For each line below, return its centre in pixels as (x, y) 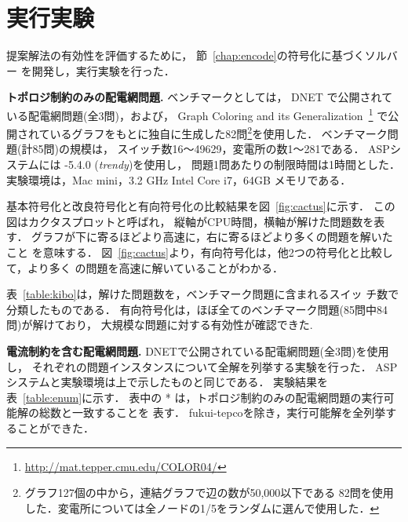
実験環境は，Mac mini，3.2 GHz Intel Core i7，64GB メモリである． (179, 179)
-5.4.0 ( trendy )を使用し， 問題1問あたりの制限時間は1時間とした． (233, 164)
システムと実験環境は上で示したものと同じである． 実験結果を (168, 382)
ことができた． (55, 427)
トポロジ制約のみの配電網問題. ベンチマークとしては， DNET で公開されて (200, 97)
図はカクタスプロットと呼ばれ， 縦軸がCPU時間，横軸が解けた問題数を (190, 221)
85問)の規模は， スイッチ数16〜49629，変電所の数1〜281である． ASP (211, 149)
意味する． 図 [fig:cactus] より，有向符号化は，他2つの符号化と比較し (218, 252)
